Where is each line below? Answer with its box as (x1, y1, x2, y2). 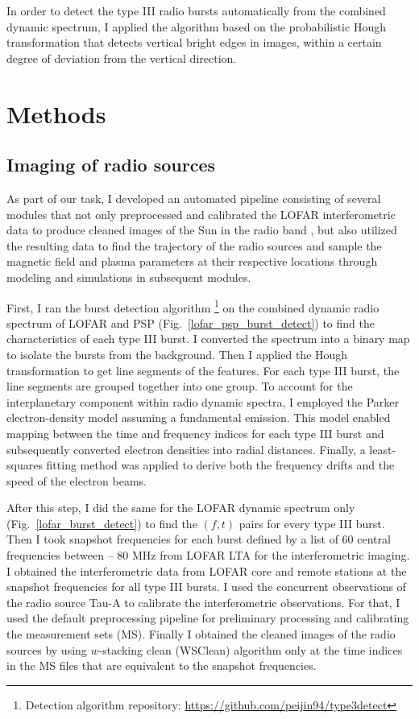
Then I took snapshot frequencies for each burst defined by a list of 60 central (6, 531, 391, 548)
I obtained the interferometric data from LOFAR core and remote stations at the (6, 562, 407, 579)
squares (6, 457, 43, 473)
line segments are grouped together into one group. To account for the (6, 378, 353, 395)
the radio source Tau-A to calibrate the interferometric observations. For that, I (6, 593, 400, 610)
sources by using (6, 641, 87, 658)
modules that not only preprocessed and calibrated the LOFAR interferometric (6, 205, 396, 222)
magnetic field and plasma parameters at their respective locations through (6, 253, 378, 270)
